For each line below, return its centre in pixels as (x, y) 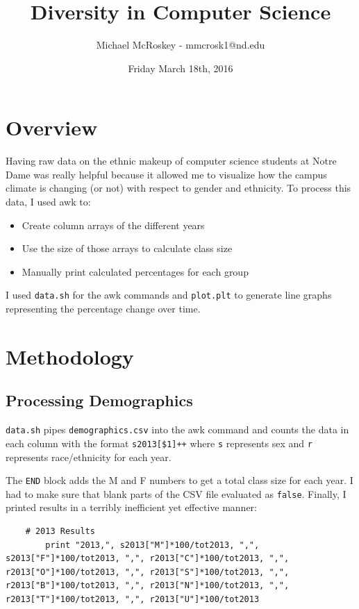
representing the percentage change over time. (103, 309)
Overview (52, 127)
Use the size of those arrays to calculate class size (127, 248)
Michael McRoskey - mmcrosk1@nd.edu (181, 45)
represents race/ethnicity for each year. (89, 457)
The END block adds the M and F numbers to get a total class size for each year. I (179, 480)
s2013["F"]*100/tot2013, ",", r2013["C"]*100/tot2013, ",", (148, 559)
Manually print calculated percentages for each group (135, 271)
